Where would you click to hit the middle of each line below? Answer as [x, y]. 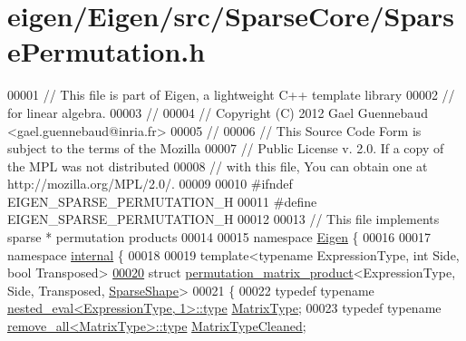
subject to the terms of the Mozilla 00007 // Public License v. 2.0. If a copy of [226, 148]
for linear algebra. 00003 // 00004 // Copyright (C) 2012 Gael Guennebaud [218, 112]
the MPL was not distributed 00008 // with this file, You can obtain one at [218, 166]
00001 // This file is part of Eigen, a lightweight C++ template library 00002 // [231, 95]
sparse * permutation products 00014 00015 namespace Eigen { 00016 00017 [219, 237]
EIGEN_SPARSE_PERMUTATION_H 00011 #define [162, 201]
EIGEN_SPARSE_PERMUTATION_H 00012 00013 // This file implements [223, 219]
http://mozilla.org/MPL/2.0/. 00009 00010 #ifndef [150, 184]
